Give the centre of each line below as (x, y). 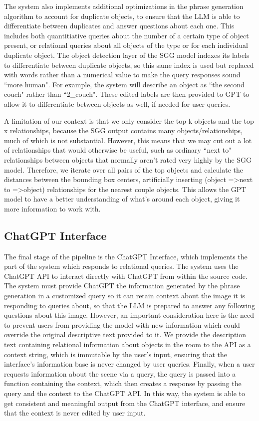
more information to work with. (52, 208)
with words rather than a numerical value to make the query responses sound (122, 75)
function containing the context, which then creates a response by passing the (123, 383)
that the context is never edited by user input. (75, 413)
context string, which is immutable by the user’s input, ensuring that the (116, 354)
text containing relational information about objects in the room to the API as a (128, 344)
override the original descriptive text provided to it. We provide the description (125, 334)
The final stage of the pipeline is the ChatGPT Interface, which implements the (126, 256)
